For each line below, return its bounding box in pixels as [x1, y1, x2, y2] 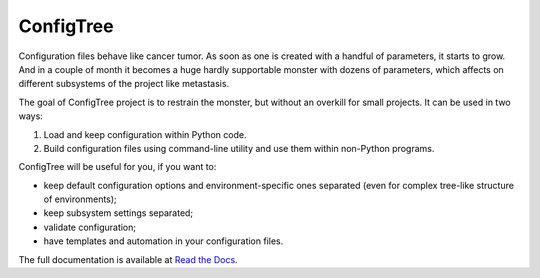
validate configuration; [43, 221, 137, 233]
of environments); [43, 193, 117, 205]
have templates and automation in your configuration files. [43, 235, 284, 247]
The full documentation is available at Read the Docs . [18, 253, 239, 265]
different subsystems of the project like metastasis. [18, 78, 230, 90]
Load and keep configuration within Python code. [43, 128, 247, 140]
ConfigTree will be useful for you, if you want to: [18, 161, 217, 173]
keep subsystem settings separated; [43, 207, 194, 219]
